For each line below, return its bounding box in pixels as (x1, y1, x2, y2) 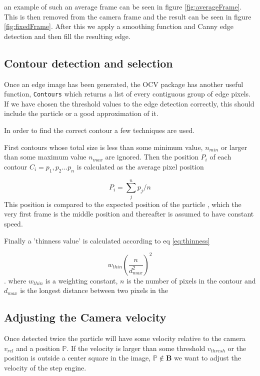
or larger (220, 141, 247, 152)
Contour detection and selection (4, 55, 173, 70)
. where (4, 275, 26, 285)
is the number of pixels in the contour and (126, 275, 256, 285)
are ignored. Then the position (105, 151, 198, 162)
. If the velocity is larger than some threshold (66, 342, 205, 353)
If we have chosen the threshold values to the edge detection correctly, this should (4, 98, 254, 108)
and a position (16, 342, 60, 353)
